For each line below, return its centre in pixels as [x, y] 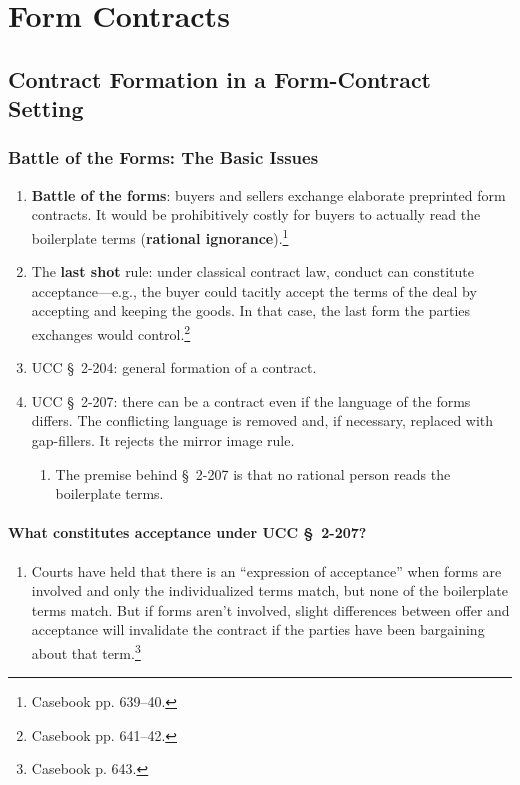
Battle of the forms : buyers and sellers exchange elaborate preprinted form [268, 194]
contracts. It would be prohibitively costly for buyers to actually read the [256, 214]
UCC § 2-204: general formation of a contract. [174, 367]
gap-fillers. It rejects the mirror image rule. [163, 440]
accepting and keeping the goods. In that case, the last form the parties [251, 310]
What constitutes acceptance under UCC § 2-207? [187, 532]
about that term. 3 [86, 651]
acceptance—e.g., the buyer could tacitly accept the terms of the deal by [254, 290]
